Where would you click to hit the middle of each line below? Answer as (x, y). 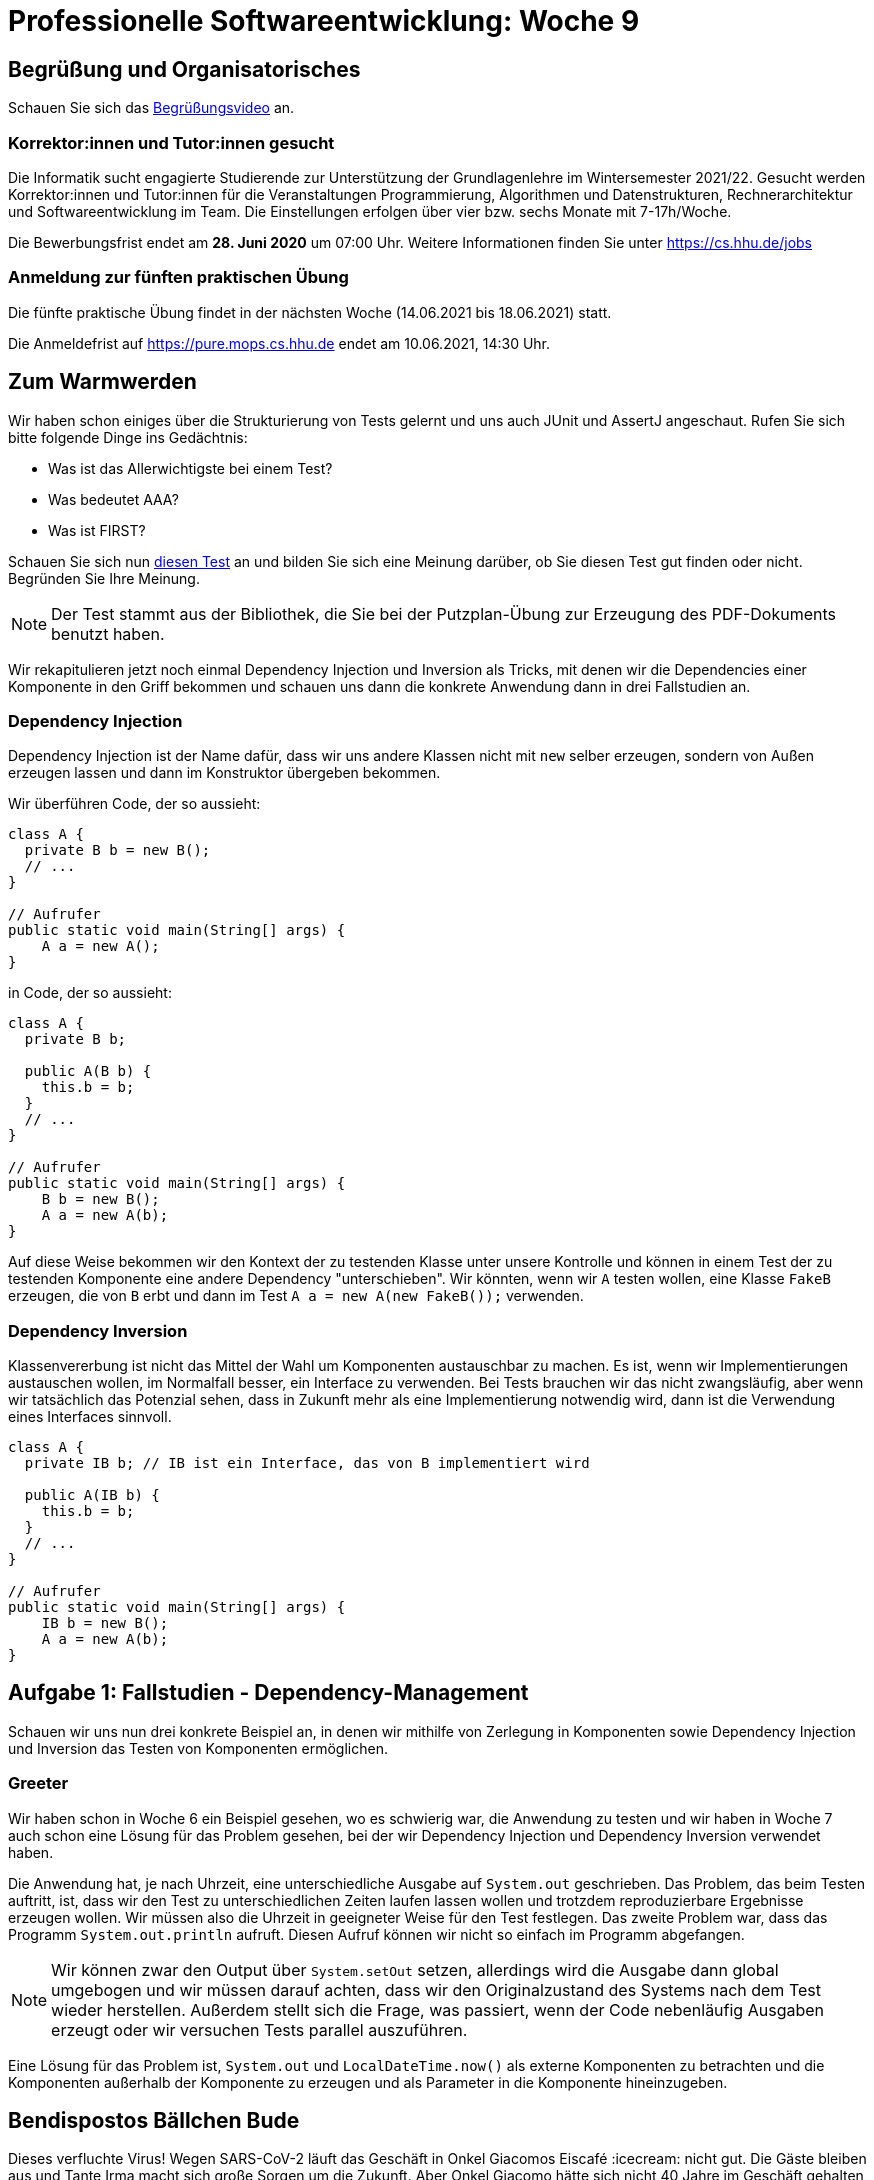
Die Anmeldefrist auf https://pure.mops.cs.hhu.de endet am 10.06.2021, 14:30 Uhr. (279, 343)
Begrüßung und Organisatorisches (184, 69)
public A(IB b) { (92, 1495)
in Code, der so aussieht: (90, 993)
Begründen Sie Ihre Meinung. (104, 578)
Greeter (38, 1783)
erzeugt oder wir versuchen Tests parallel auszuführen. (259, 2029)
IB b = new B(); (105, 1623)
